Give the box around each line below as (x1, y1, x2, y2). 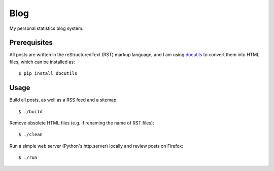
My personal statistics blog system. (9, 25, 84, 31)
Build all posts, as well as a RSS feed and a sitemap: (9, 97, 118, 103)
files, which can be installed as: (9, 59, 76, 65)
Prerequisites (9, 38, 53, 47)
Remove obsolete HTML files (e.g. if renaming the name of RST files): (9, 119, 154, 126)
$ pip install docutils (18, 71, 78, 76)
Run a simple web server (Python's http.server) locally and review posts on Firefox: (9, 143, 184, 149)
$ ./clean (18, 132, 43, 138)
